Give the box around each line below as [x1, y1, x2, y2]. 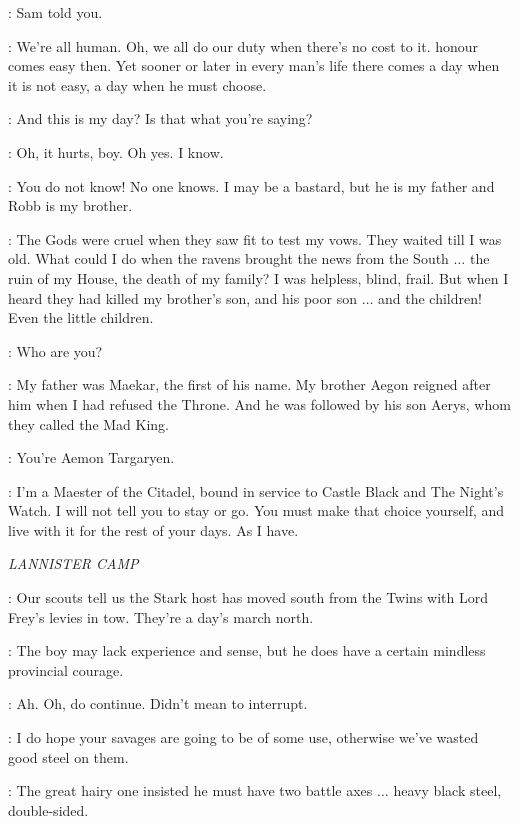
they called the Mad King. [8, 413, 170, 434]
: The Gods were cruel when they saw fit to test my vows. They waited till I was [8, 228, 502, 249]
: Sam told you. [8, 2, 103, 22]
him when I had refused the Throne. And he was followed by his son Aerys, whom [8, 393, 511, 414]
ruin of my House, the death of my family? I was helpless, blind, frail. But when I [8, 267, 509, 288]
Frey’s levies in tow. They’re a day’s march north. [8, 606, 314, 627]
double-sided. [8, 799, 89, 820]
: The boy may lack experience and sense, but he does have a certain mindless [8, 640, 486, 661]
